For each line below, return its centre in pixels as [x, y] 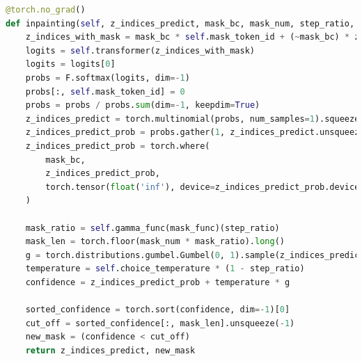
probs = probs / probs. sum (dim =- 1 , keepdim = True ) [143, 105]
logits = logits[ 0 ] [70, 64]
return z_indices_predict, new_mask [110, 350]
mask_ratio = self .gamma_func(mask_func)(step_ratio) [152, 228]
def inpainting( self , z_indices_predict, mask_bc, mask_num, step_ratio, [180, 23]
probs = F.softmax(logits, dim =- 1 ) [108, 78]
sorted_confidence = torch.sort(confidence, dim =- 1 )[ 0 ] [158, 310]
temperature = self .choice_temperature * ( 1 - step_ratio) [165, 269]
